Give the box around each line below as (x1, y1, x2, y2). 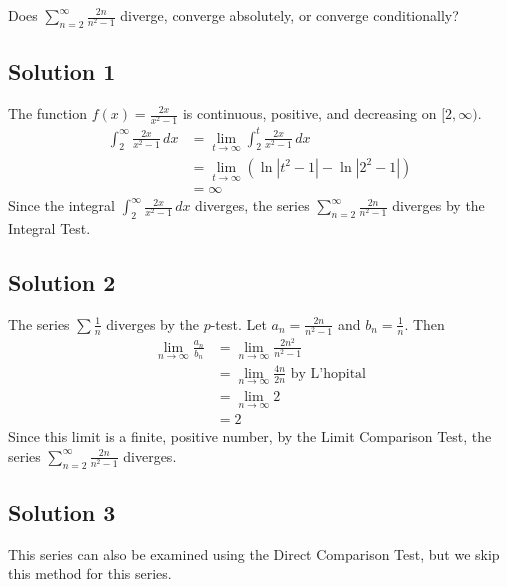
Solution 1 (8, 56, 116, 87)
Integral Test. (8, 217, 91, 238)
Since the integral (8, 195, 115, 216)
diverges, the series (195, 195, 310, 216)
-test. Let (210, 313, 267, 334)
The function (8, 103, 87, 123)
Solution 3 (8, 497, 116, 528)
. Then (404, 313, 445, 334)
